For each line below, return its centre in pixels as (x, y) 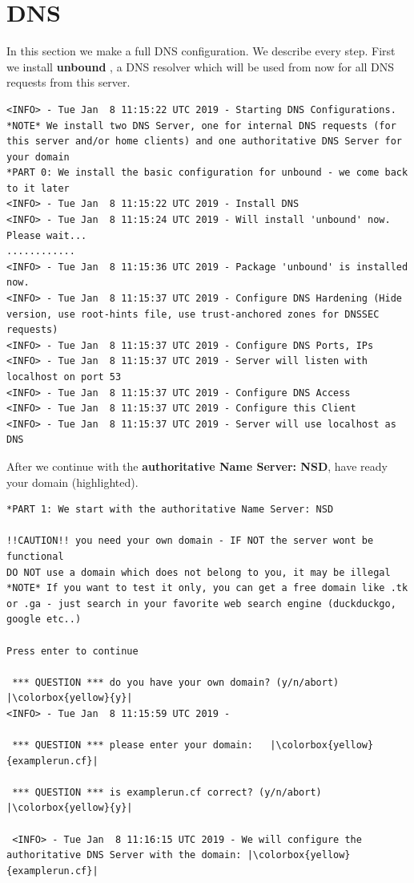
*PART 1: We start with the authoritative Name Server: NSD (170, 510)
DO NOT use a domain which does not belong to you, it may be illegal (199, 572)
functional (35, 556)
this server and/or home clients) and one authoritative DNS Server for (204, 142)
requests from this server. (68, 82)
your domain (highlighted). (72, 482)
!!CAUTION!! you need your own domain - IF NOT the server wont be (190, 541)
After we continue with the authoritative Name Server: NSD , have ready (197, 466)
